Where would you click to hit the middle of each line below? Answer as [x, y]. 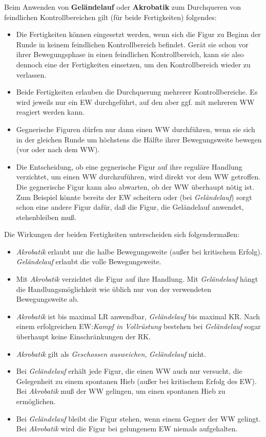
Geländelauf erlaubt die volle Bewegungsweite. [89, 261]
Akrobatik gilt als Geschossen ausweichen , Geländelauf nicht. [111, 353]
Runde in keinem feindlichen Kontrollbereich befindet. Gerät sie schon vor [132, 44]
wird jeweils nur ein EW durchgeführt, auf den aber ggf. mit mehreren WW [135, 102]
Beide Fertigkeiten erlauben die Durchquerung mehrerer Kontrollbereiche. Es [137, 92]
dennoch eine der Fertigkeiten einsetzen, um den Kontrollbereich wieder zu [133, 64]
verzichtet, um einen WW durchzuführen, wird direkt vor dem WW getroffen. [138, 177]
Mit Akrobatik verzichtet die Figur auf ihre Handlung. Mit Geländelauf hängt [137, 279]
